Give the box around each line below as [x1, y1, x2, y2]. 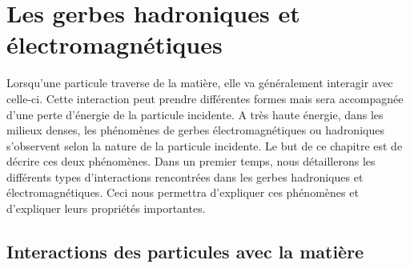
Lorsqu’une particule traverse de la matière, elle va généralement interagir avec [6, 74, 393, 91]
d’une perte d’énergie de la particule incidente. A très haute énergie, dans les [6, 106, 384, 122]
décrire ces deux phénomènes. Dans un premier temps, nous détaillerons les [6, 153, 376, 170]
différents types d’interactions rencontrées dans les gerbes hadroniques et [6, 168, 364, 185]
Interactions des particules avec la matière [6, 239, 364, 264]
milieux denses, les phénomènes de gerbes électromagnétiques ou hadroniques [6, 122, 384, 138]
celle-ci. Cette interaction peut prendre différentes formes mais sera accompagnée [6, 90, 404, 106]
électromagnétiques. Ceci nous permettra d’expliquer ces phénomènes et [6, 184, 359, 201]
